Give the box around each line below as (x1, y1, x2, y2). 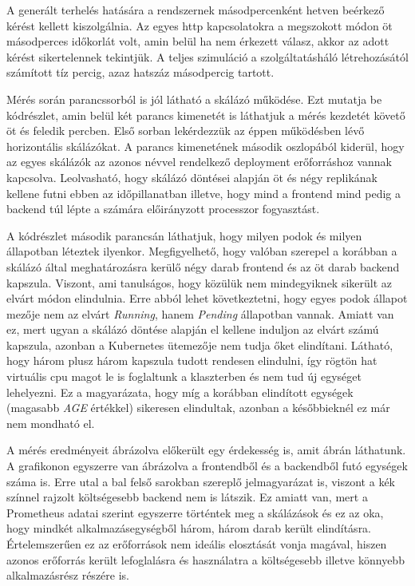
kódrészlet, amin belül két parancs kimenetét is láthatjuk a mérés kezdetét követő (6, 106, 405, 123)
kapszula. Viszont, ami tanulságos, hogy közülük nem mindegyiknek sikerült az (6, 274, 393, 291)
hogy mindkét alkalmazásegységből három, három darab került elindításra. (6, 520, 372, 537)
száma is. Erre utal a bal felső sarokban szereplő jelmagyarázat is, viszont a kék (6, 473, 395, 489)
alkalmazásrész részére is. (6, 567, 129, 584)
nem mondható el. (6, 414, 95, 431)
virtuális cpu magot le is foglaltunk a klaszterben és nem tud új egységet (6, 368, 362, 385)
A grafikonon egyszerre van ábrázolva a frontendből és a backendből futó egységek (6, 457, 408, 474)
